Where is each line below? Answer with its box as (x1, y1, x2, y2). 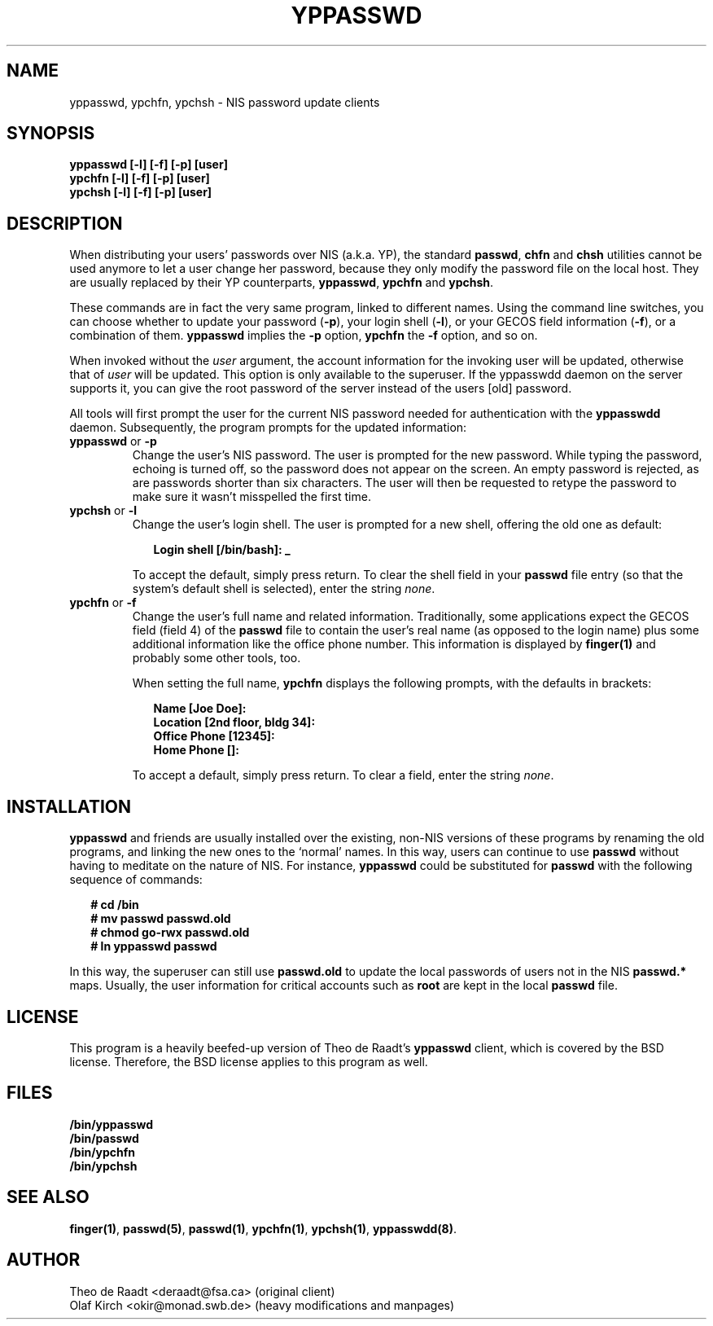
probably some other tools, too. (132, 651, 301, 665)
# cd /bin (90, 898, 139, 912)
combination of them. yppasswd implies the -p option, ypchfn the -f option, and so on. (69, 328, 538, 343)
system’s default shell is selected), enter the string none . (132, 582, 435, 596)
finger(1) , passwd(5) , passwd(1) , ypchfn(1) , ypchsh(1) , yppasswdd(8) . (69, 1221, 457, 1236)
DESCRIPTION (7, 213, 123, 234)
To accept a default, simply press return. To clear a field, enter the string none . (132, 768, 554, 783)
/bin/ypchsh (69, 1158, 138, 1173)
